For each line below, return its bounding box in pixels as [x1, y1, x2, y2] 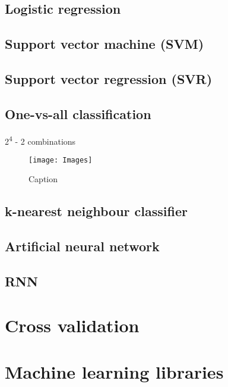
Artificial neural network [5, 237, 160, 255]
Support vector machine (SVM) [5, 35, 204, 53]
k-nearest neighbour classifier [5, 202, 188, 220]
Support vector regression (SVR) [5, 69, 213, 88]
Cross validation [5, 313, 140, 337]
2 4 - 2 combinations [5, 133, 76, 147]
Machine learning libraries [5, 359, 224, 383]
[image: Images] [28, 155, 93, 164]
